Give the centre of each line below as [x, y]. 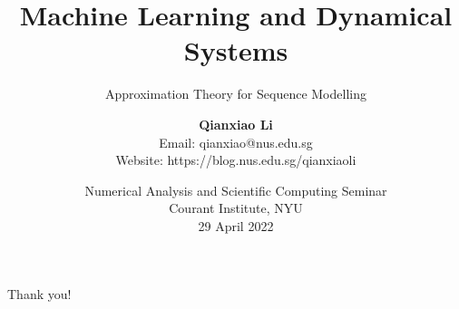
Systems [236, 50]
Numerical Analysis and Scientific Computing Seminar [236, 190]
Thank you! [39, 294]
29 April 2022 [236, 225]
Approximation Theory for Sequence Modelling [236, 94]
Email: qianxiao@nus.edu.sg [236, 142]
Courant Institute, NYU [236, 208]
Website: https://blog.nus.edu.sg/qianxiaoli [236, 160]
